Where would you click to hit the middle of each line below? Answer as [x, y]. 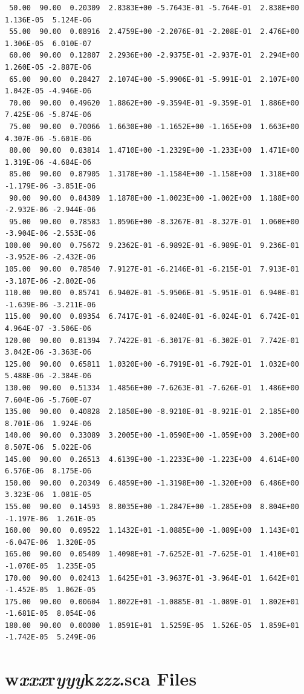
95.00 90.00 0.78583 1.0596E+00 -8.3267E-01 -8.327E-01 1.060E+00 [154, 222]
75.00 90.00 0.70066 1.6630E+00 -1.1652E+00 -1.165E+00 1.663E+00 [154, 126]
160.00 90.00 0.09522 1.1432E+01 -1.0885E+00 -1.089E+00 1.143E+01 [152, 531]
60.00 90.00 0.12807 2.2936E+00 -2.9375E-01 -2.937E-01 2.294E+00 [154, 55]
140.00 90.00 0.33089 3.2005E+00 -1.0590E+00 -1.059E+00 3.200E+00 [152, 435]
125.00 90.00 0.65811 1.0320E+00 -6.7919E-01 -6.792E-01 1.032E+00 [152, 364]
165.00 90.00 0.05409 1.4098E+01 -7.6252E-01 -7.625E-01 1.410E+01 [152, 554]
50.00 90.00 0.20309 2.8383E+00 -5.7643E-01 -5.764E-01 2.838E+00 [154, 8]
